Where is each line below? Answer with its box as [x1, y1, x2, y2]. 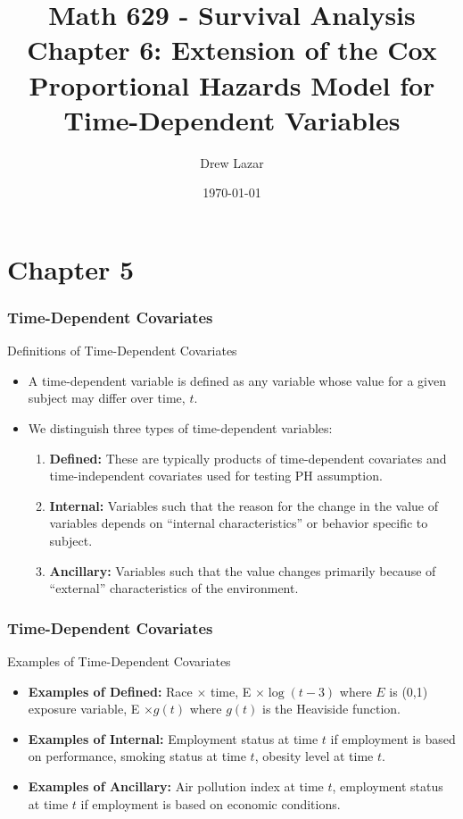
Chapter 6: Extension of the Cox [27, 31, 437, 68]
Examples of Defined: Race [28, 681, 193, 700]
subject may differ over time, [28, 389, 186, 407]
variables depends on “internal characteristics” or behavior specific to [49, 514, 428, 532]
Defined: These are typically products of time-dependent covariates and [49, 448, 447, 467]
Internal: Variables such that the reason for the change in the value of [49, 496, 439, 514]
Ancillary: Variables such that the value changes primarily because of [49, 561, 436, 580]
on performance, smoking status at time [28, 747, 246, 765]
